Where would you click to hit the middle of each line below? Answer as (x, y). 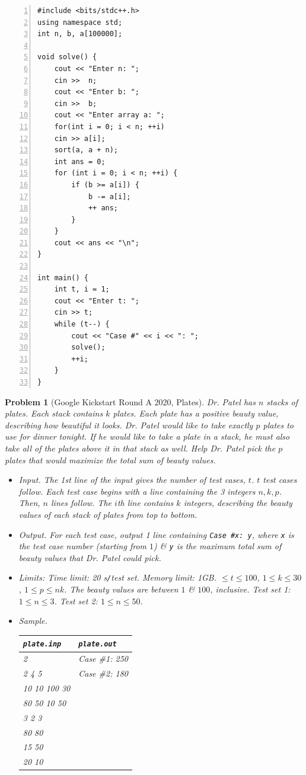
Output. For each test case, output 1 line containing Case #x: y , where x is (156, 534)
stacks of (282, 401)
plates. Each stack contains (54, 413)
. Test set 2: (76, 601)
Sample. (33, 621)
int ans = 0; (80, 161)
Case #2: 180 (103, 673)
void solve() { (67, 57)
